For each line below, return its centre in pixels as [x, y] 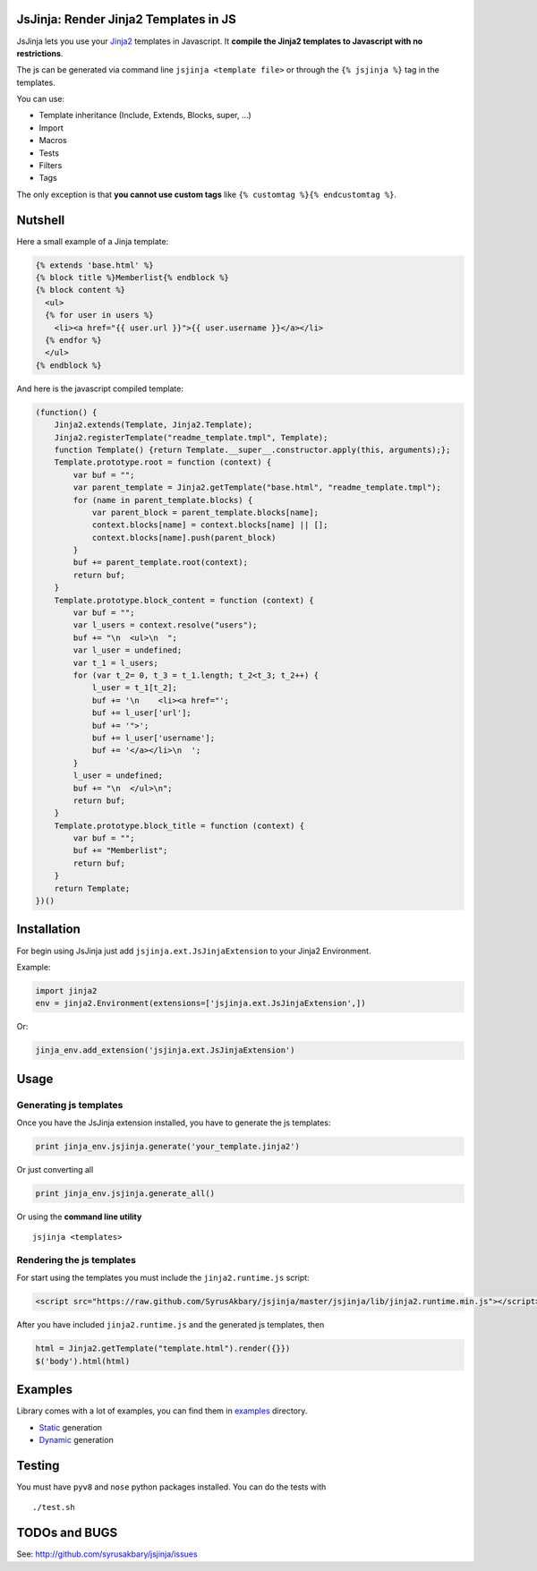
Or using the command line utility [79, 1217]
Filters [51, 166]
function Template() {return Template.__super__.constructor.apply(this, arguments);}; [252, 449]
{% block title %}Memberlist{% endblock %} [132, 278]
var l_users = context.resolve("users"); [165, 625]
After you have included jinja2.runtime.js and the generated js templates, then [170, 1325]
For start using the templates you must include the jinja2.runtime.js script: [163, 1278]
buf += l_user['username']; [153, 738]
